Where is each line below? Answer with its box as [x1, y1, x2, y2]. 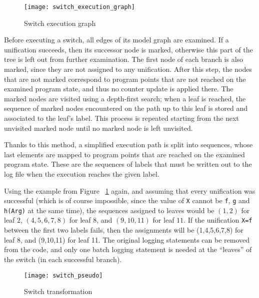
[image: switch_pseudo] [24, 272, 103, 279]
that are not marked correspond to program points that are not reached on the [4, 73, 246, 84]
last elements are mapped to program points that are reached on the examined [4, 149, 245, 159]
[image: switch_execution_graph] [24, 3, 135, 10]
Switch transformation [24, 286, 92, 297]
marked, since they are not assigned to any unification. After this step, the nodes [4, 64, 252, 74]
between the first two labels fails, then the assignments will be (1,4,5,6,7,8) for [4, 225, 243, 235]
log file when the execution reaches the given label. [4, 168, 159, 179]
